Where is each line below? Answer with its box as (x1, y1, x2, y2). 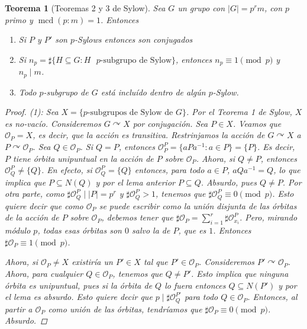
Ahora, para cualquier (5, 267, 83, 279)
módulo (5, 224, 31, 237)
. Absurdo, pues (201, 175, 257, 188)
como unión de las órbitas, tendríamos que (48, 302, 202, 315)
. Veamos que (232, 117, 282, 129)
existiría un (72, 255, 113, 268)
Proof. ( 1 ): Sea (5, 106, 59, 118)
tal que (143, 255, 168, 268)
